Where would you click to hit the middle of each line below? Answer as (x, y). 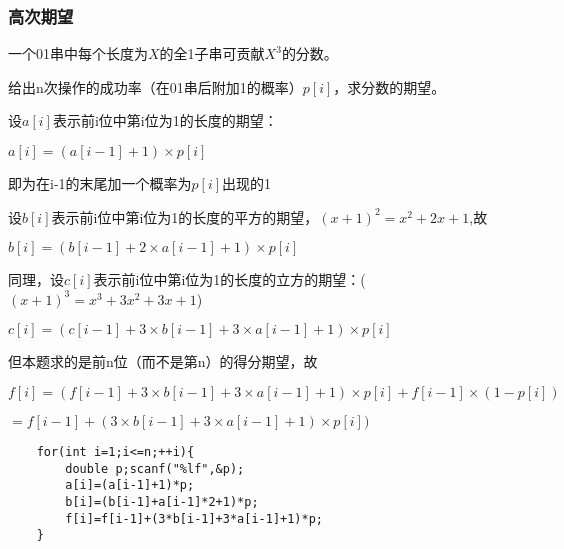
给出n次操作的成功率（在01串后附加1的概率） (155, 86)
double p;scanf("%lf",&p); (155, 468)
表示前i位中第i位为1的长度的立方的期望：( (229, 279)
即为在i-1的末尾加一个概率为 (100, 183)
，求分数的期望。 (389, 86)
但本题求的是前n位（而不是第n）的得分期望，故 (163, 361)
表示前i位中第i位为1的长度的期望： (165, 120)
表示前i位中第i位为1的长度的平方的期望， (185, 216)
